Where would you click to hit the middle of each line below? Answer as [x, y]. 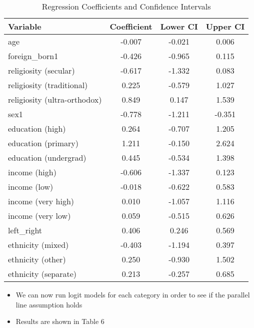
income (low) [31, 187]
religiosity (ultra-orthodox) [55, 99]
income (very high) [41, 201]
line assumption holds [49, 304]
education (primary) [43, 143]
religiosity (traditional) [48, 85]
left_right [25, 230]
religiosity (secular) [41, 70]
